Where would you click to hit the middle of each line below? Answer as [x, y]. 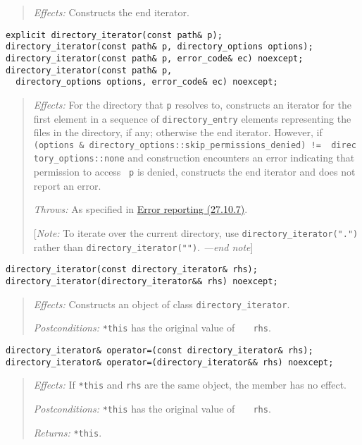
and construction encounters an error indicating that [241, 158]
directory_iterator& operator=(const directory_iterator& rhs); [160, 350]
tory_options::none [79, 159]
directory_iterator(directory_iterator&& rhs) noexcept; [142, 281]
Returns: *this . [68, 432]
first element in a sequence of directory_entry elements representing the [192, 118]
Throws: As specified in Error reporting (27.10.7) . [141, 209]
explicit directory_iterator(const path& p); [114, 35]
